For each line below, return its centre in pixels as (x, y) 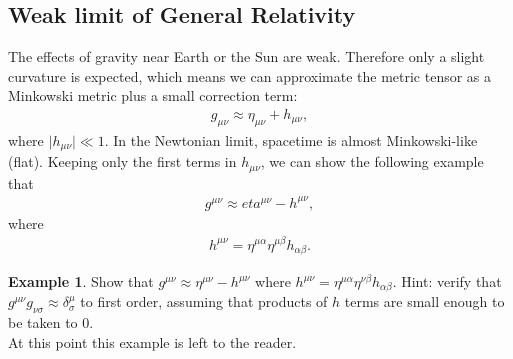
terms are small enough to (424, 301)
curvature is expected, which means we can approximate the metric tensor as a (250, 75)
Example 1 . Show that (81, 281)
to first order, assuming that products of (204, 301)
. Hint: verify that (447, 281)
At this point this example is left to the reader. (152, 341)
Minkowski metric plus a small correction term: (153, 95)
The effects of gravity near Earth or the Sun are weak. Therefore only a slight (246, 56)
